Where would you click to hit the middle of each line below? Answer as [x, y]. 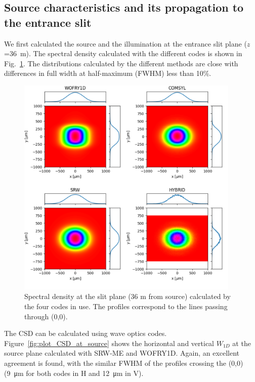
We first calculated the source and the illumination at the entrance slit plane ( [125, 43]
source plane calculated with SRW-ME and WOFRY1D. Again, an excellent [122, 353]
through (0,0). [46, 316]
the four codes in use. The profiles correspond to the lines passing [126, 306]
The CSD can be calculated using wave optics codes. [86, 333]
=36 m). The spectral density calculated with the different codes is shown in [123, 53]
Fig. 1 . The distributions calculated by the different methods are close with [121, 63]
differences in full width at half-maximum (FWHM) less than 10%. [108, 73]
